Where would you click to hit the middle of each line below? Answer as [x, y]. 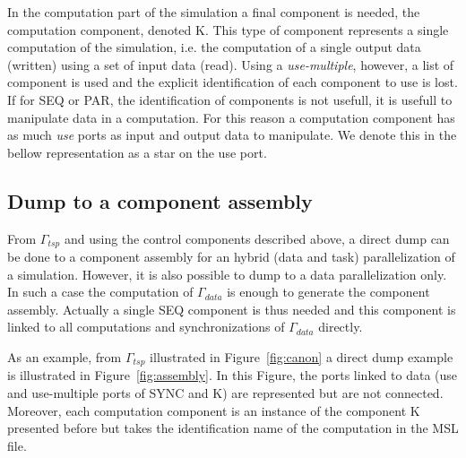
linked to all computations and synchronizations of [146, 327]
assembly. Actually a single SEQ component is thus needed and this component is [232, 309]
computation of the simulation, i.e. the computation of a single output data [214, 47]
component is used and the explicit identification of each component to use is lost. [233, 82]
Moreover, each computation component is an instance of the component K [214, 410]
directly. [341, 327]
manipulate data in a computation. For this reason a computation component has [231, 117]
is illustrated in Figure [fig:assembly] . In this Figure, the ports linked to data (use [233, 375]
